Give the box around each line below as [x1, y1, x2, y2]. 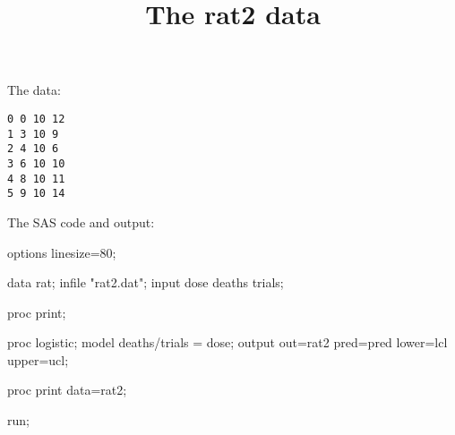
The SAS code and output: [7, 212, 155, 231]
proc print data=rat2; [7, 380, 127, 399]
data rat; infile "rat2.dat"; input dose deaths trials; [7, 273, 284, 292]
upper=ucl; [7, 350, 69, 369]
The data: [7, 81, 61, 99]
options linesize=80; [7, 243, 116, 261]
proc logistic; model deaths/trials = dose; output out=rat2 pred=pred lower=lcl [7, 333, 448, 352]
